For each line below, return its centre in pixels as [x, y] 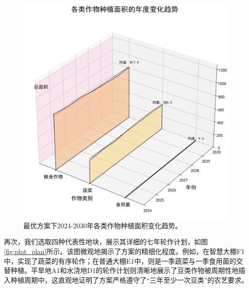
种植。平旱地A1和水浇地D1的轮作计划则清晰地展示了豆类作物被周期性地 [124, 270]
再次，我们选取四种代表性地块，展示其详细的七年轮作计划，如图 [106, 242]
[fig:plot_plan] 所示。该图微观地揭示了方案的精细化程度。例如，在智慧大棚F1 [124, 251]
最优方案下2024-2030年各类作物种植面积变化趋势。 [103, 225]
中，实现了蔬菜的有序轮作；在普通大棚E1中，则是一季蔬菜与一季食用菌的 [120, 261]
